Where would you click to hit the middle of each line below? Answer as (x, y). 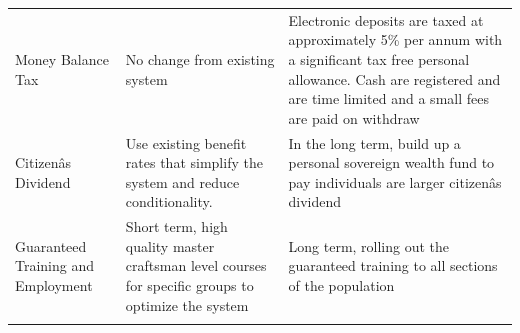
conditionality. (169, 201)
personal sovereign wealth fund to (391, 162)
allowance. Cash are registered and (394, 78)
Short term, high (176, 226)
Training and (55, 265)
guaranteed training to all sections (393, 265)
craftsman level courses (196, 265)
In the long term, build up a (374, 142)
